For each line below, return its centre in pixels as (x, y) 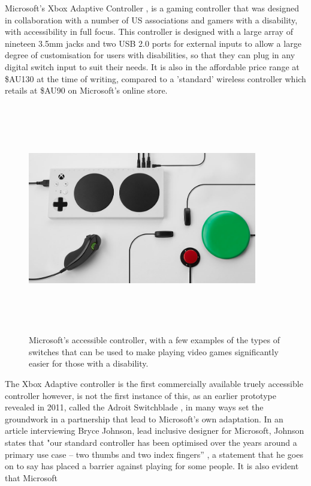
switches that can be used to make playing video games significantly (154, 351)
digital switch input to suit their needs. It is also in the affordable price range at (152, 66)
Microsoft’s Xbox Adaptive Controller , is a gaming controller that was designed (152, 8)
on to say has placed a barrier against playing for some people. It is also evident (152, 466)
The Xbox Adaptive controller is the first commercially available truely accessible (154, 384)
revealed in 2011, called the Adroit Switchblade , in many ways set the (134, 407)
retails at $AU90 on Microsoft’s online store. (86, 90)
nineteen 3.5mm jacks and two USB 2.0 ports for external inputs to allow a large (153, 43)
